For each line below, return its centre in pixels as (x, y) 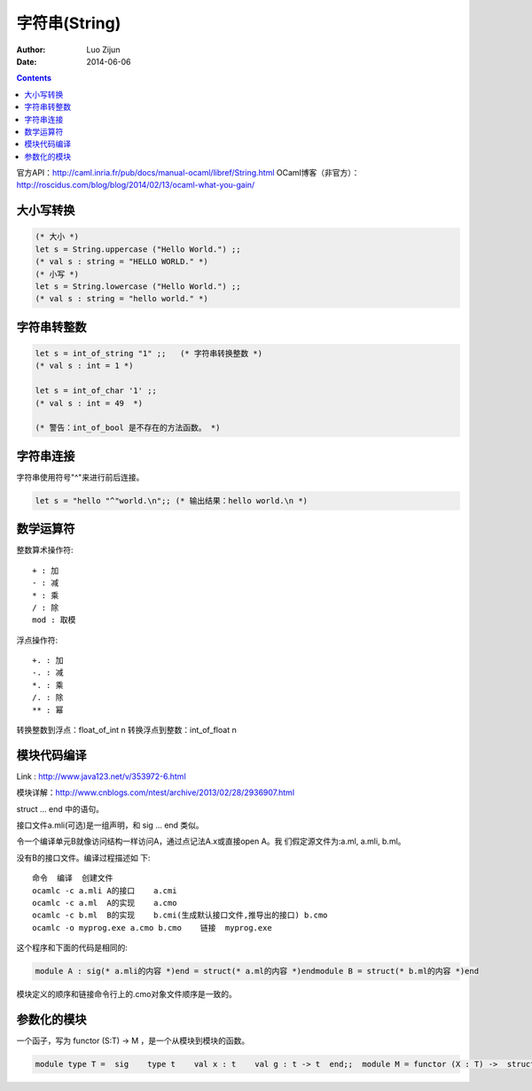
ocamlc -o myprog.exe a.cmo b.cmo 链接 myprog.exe (152, 927)
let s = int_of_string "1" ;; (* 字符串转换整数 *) (149, 353)
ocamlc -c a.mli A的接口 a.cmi (105, 890)
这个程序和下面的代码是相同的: (72, 947)
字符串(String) (69, 23)
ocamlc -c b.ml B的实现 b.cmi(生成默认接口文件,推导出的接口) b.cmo (180, 916)
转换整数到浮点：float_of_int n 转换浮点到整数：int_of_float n (126, 730)
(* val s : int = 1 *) (84, 366)
